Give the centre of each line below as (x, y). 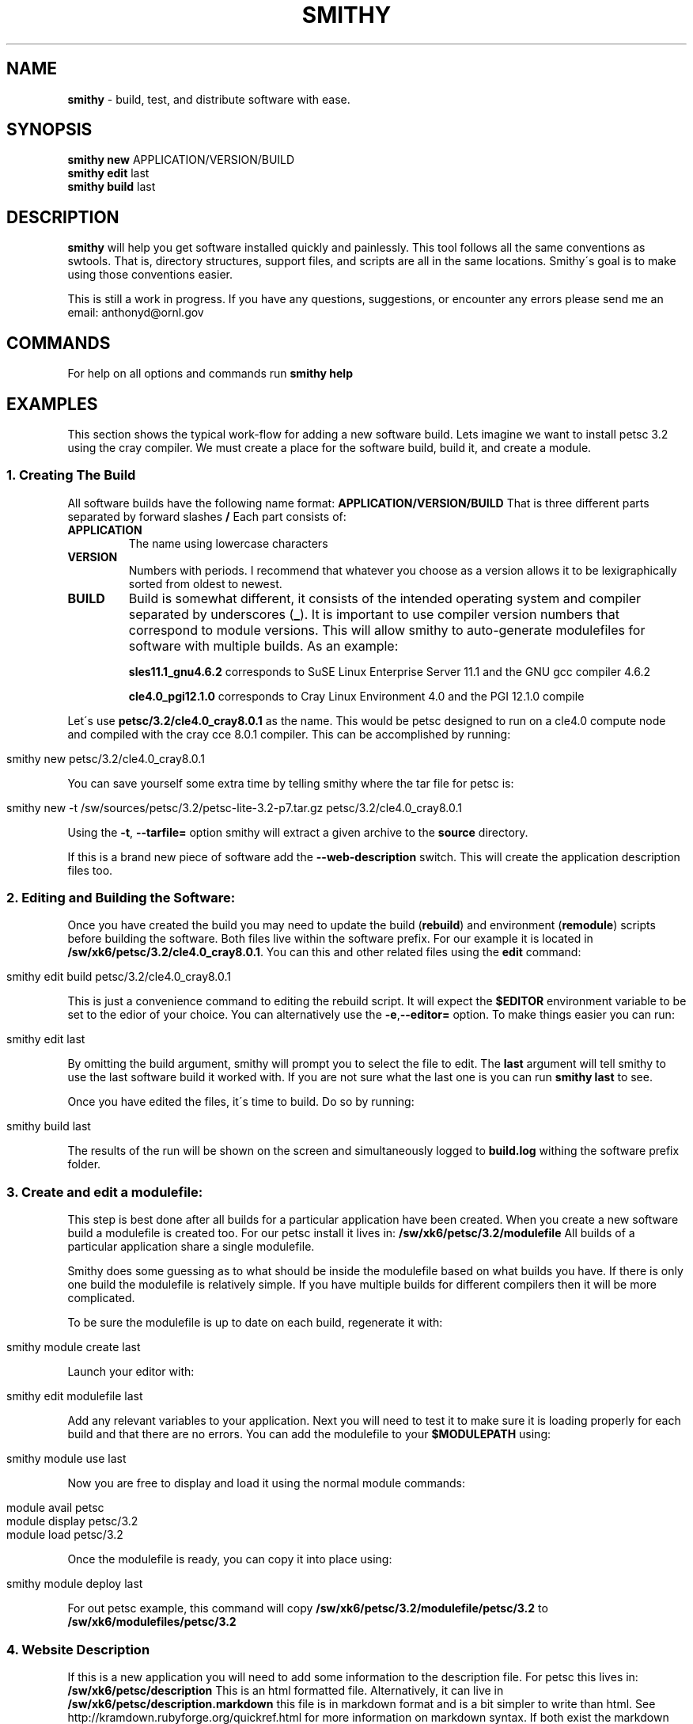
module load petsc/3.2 (65, 1535)
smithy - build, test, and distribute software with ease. (209, 99)
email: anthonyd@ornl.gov (136, 313)
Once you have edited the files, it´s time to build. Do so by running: (241, 1102)
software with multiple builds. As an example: (263, 646)
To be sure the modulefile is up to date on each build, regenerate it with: (255, 1323)
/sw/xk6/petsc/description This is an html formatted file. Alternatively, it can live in (286, 1690)
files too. (90, 870)
